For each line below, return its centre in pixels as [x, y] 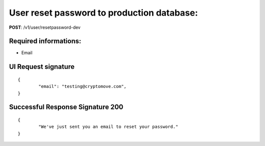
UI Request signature [42, 67]
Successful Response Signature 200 [66, 107]
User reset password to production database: [104, 13]
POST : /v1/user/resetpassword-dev [45, 27]
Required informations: [45, 41]
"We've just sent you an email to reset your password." [108, 127]
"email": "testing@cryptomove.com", [83, 86]
